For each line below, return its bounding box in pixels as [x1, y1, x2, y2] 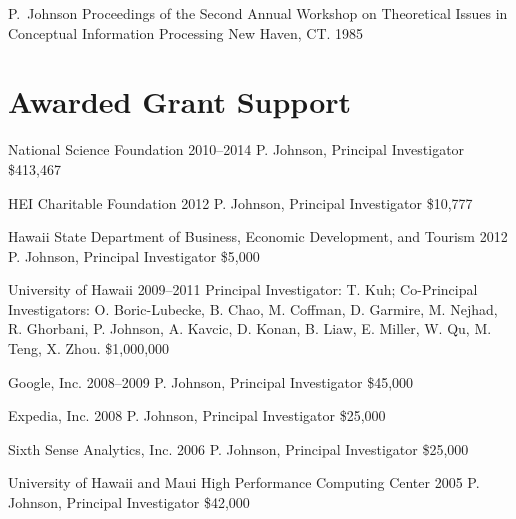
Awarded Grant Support [8, 81, 352, 122]
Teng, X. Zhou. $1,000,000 [8, 338, 170, 359]
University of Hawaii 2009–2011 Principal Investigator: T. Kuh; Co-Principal [8, 279, 478, 300]
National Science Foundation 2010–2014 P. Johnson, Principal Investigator [8, 139, 465, 160]
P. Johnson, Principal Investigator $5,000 [8, 245, 260, 266]
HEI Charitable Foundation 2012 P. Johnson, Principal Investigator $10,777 [8, 192, 473, 213]
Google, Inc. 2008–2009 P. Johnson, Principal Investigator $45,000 [8, 371, 414, 392]
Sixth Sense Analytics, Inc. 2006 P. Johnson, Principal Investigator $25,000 [8, 438, 469, 459]
